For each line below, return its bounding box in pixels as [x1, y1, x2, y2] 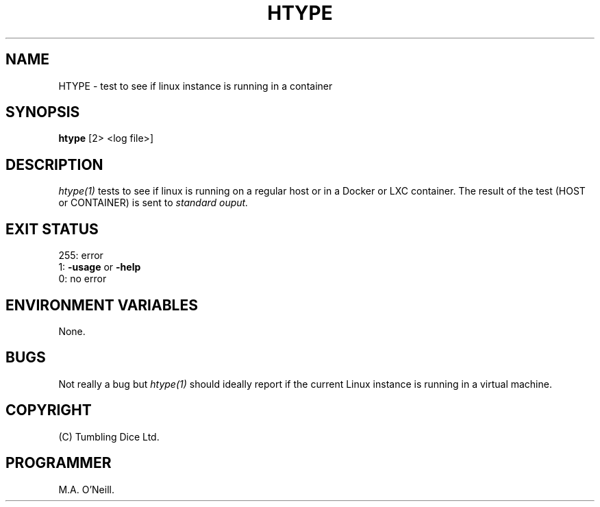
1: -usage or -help [58, 261, 141, 273]
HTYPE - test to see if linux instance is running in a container [58, 79, 333, 92]
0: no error [58, 273, 107, 285]
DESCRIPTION [5, 156, 103, 173]
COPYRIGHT [5, 401, 92, 419]
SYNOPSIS [5, 103, 80, 121]
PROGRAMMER [5, 454, 112, 472]
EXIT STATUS [5, 220, 99, 238]
